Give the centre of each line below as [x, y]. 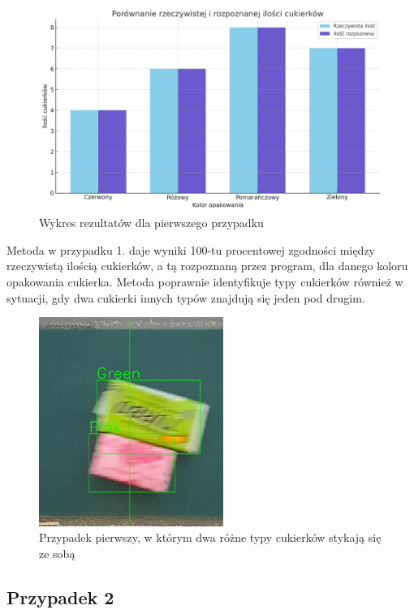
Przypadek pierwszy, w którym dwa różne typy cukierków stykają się [210, 537]
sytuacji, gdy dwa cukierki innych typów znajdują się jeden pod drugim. [186, 297]
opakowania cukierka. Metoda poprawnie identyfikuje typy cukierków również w [205, 281]
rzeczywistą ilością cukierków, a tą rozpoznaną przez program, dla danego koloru [207, 266]
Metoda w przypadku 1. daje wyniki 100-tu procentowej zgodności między [191, 249]
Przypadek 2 [60, 597]
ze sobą [57, 553]
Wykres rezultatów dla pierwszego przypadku [151, 223]
